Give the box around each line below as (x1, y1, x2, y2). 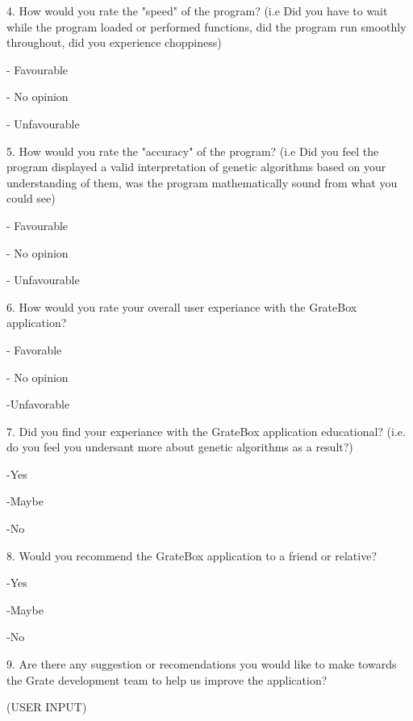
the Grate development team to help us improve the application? (6, 671, 327, 688)
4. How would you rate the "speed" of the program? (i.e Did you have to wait (6, 2, 388, 19)
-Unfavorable (6, 396, 70, 413)
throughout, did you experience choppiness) (6, 34, 222, 51)
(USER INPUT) (6, 698, 87, 715)
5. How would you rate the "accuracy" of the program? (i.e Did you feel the (6, 142, 379, 159)
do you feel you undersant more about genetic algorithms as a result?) (6, 438, 353, 455)
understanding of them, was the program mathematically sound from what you (6, 174, 398, 191)
